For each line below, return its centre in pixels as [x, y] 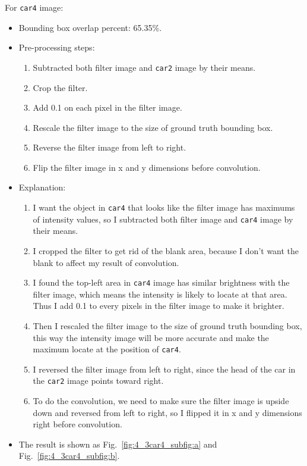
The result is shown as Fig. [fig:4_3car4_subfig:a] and [118, 444]
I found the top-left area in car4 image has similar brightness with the [161, 282]
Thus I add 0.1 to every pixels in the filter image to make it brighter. [159, 306]
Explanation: [42, 187]
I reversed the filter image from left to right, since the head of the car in [164, 369]
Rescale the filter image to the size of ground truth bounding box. [153, 127]
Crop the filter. [60, 87]
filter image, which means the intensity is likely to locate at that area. [160, 294]
